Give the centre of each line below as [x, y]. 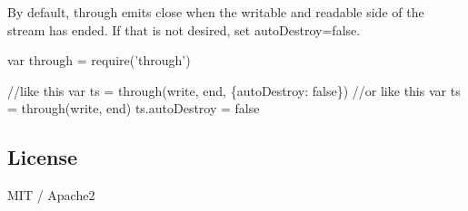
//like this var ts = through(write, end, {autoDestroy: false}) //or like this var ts [234, 90]
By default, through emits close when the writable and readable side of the [216, 12]
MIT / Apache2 [51, 195]
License [43, 157]
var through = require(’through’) [99, 60]
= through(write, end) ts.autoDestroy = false [134, 108]
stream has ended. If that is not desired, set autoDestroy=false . [184, 29]
